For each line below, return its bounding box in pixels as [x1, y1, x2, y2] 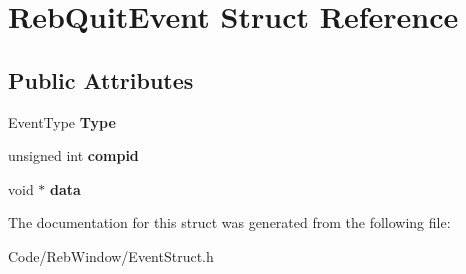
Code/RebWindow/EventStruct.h [8, 245, 214, 266]
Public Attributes [8, 64, 194, 95]
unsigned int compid [8, 145, 139, 166]
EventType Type [8, 111, 116, 132]
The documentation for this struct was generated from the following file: [8, 212, 451, 233]
